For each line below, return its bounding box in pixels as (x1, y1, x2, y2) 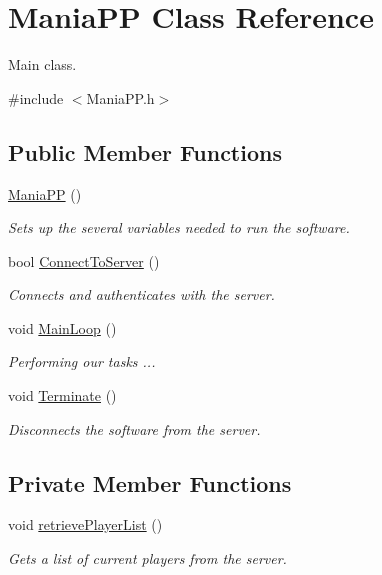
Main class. (8, 54, 77, 75)
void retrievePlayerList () (8, 514, 163, 535)
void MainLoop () (8, 317, 117, 338)
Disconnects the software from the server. (8, 418, 261, 439)
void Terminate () (8, 385, 117, 406)
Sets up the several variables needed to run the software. (8, 217, 350, 238)
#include (8, 87, 64, 108)
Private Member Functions (8, 467, 292, 498)
